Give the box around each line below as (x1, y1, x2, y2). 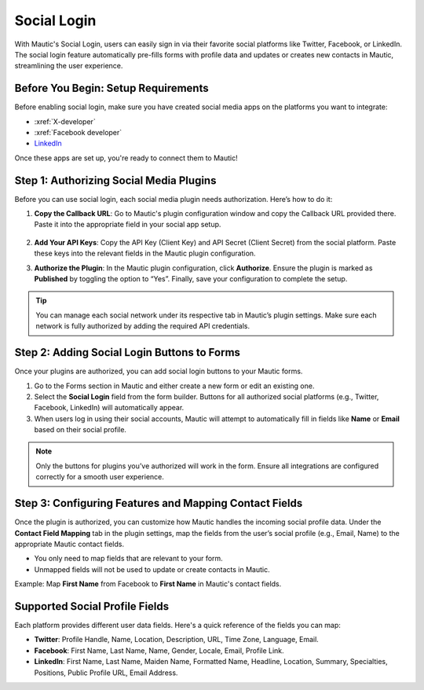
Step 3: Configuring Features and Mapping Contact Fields (14, 497, 303, 510)
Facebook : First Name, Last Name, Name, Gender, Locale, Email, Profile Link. (34, 645, 284, 655)
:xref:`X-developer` (34, 116, 96, 126)
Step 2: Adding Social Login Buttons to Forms (14, 346, 241, 359)
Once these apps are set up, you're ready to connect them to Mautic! (14, 153, 239, 163)
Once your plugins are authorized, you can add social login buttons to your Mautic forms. (14, 366, 303, 376)
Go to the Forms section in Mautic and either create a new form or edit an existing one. (34, 381, 315, 391)
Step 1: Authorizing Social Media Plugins (14, 174, 217, 187)
